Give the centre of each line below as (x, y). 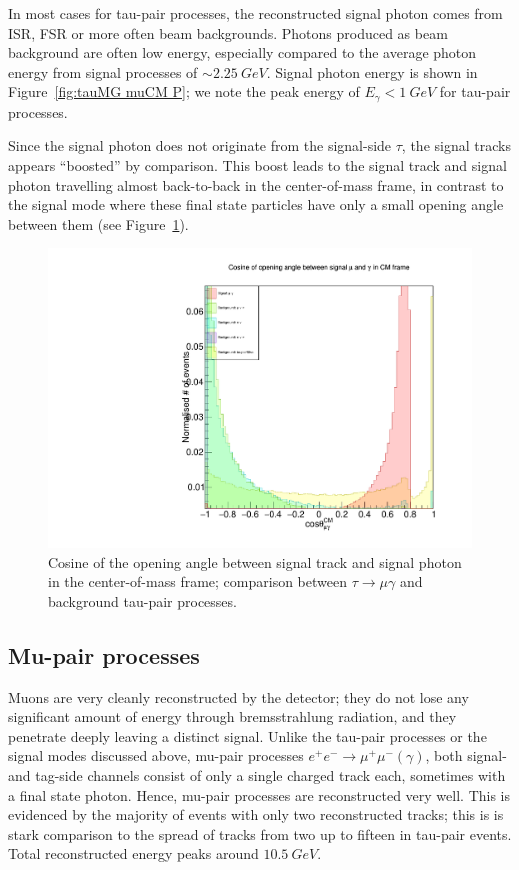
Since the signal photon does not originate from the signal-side (200, 145)
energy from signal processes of (103, 71)
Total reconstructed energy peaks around (133, 853)
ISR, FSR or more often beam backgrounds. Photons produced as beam (228, 32)
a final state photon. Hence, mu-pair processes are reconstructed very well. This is (259, 794)
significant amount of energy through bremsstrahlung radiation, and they (232, 716)
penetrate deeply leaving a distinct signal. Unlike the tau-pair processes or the (247, 735)
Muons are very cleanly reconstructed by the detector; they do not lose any (238, 696)
